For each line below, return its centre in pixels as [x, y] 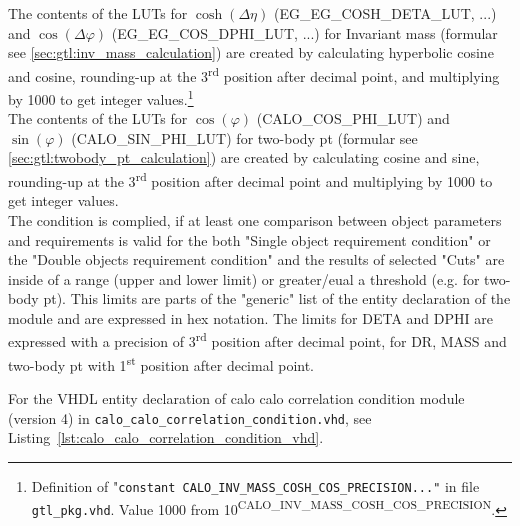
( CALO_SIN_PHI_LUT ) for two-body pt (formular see [244, 137]
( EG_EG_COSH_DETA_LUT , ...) [385, 13]
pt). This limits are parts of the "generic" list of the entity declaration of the [277, 298]
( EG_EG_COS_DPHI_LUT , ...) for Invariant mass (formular [304, 32]
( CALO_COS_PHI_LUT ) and [353, 118]
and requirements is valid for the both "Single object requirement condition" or [249, 239]
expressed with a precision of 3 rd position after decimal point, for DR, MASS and [257, 340]
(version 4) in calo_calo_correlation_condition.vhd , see [190, 417]
